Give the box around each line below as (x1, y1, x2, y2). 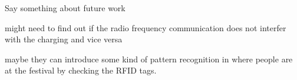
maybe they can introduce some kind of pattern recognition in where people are (5, 52, 293, 65)
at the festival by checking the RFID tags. (5, 64, 157, 76)
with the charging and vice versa (5, 33, 123, 45)
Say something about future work (5, 2, 126, 14)
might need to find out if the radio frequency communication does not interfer (5, 21, 286, 34)
